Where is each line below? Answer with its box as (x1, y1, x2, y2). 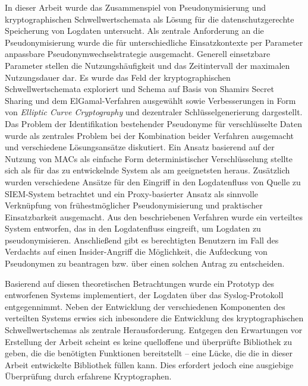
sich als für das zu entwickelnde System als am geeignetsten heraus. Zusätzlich (5, 164, 290, 176)
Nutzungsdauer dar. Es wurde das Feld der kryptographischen (5, 71, 231, 83)
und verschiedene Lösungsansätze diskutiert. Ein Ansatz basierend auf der (5, 141, 275, 153)
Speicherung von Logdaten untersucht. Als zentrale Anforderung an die (5, 24, 264, 37)
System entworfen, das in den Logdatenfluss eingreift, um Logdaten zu (5, 222, 261, 235)
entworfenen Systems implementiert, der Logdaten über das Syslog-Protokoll (5, 289, 284, 301)
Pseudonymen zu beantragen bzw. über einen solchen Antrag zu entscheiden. (5, 257, 285, 270)
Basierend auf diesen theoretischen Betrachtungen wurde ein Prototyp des (5, 277, 274, 289)
